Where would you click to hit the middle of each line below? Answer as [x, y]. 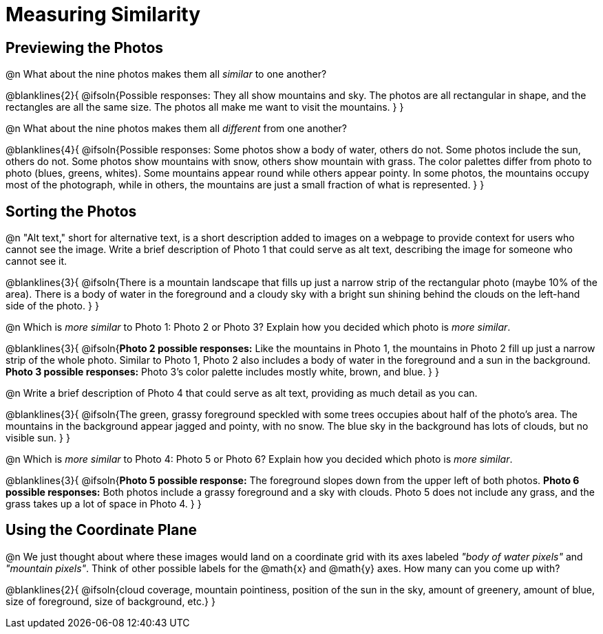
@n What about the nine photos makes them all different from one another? [177, 129]
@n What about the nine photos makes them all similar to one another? [166, 74]
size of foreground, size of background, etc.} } [110, 601]
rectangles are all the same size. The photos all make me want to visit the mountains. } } [205, 107]
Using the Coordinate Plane [102, 530]
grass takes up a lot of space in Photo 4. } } [104, 504]
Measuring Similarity [103, 14]
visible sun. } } [38, 438]
